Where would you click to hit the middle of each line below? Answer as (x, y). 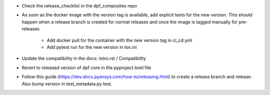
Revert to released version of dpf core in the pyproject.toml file (86, 68)
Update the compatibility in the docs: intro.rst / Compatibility (84, 58)
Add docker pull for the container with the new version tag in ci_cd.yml (119, 40)
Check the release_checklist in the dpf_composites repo (79, 6)
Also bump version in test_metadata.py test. (67, 84)
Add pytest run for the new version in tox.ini (92, 47)
